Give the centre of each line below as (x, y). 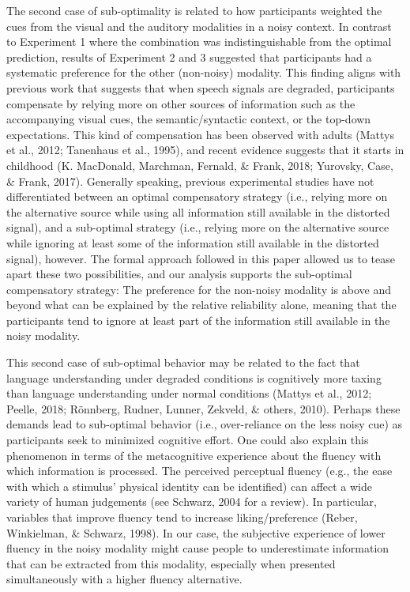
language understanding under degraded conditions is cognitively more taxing (194, 377)
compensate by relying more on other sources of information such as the (181, 103)
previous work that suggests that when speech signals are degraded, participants (201, 87)
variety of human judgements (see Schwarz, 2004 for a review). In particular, (192, 502)
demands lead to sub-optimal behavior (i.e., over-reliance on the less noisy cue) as (205, 424)
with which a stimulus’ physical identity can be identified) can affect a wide (189, 486)
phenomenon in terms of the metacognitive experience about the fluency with (194, 455)
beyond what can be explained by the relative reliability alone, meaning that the (201, 305)
